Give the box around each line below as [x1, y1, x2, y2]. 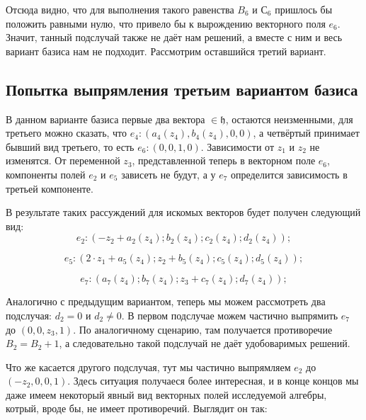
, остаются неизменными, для [225, 111, 353, 126]
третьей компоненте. [6, 181, 93, 195]
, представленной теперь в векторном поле [132, 153, 316, 168]
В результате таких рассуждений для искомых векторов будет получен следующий [6, 205, 361, 220]
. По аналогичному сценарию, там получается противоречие [73, 322, 333, 336]
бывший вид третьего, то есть [6, 139, 135, 154]
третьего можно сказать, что [6, 125, 127, 140]
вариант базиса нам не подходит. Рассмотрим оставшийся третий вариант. [6, 43, 326, 58]
